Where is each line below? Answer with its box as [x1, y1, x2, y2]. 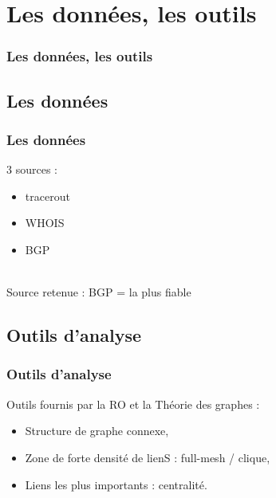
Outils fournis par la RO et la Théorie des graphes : [6, 395, 260, 412]
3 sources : [6, 161, 57, 178]
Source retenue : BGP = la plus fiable [6, 284, 191, 300]
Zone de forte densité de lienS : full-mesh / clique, [25, 449, 270, 465]
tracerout [25, 187, 70, 204]
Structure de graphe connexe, [25, 422, 169, 439]
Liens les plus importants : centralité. [25, 476, 207, 492]
